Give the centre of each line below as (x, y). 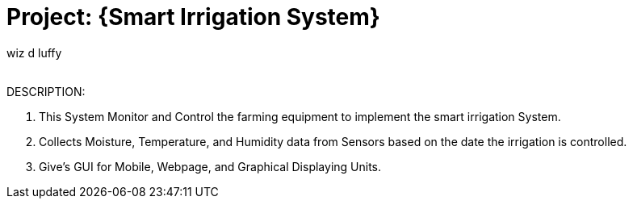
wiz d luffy (34, 52)
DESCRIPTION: (46, 91)
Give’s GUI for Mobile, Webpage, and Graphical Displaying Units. (210, 166)
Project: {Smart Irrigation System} (193, 17)
